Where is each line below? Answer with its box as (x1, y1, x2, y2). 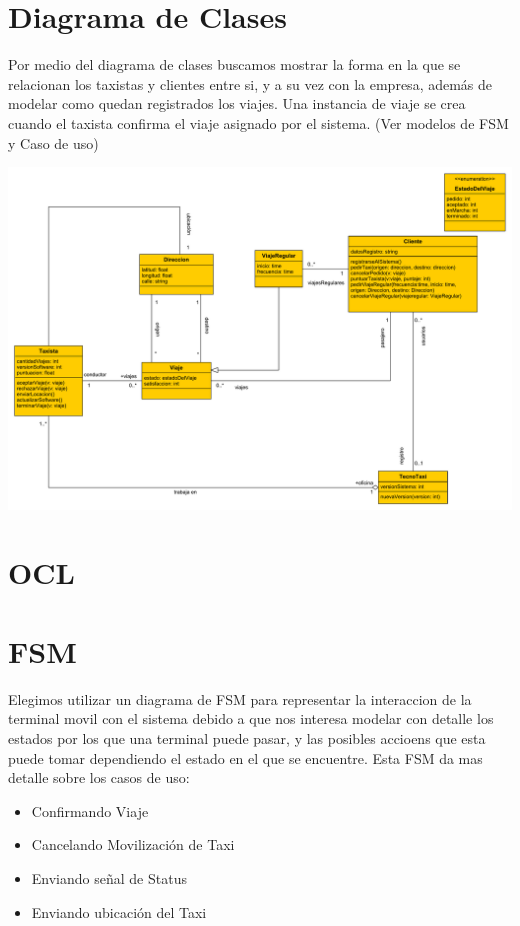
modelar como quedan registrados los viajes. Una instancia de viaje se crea (8, 93, 466, 114)
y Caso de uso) (8, 132, 99, 153)
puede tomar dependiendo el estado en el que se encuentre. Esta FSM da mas (8, 747, 483, 768)
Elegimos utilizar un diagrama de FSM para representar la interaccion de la (8, 688, 472, 709)
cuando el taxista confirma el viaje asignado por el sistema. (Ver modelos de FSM (8, 112, 509, 133)
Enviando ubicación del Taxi (31, 901, 207, 922)
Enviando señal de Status (31, 867, 187, 888)
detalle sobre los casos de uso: (8, 767, 190, 788)
